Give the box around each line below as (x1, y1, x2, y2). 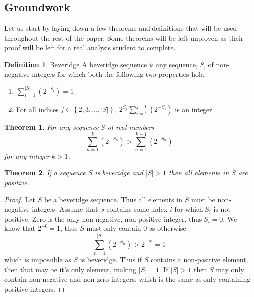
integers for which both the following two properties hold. (32, 69, 206, 79)
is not (213, 204, 231, 214)
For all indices (16, 104, 59, 114)
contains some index (106, 204, 168, 214)
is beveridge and (95, 167, 143, 178)
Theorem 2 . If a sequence (4, 167, 86, 178)
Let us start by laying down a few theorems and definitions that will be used (4, 23, 237, 33)
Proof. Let (4, 194, 35, 204)
